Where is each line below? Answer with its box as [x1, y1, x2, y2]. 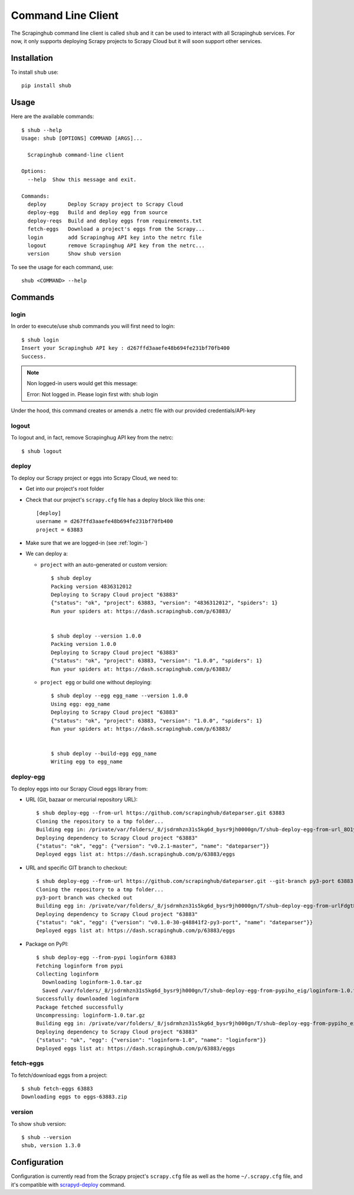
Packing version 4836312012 [51, 583, 132, 590]
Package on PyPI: [25, 940, 69, 947]
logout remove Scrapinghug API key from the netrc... [27, 242, 205, 249]
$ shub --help [21, 127, 62, 133]
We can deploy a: [25, 550, 68, 557]
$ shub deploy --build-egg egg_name [51, 750, 157, 757]
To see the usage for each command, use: [11, 263, 114, 271]
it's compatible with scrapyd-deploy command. [11, 1181, 126, 1188]
